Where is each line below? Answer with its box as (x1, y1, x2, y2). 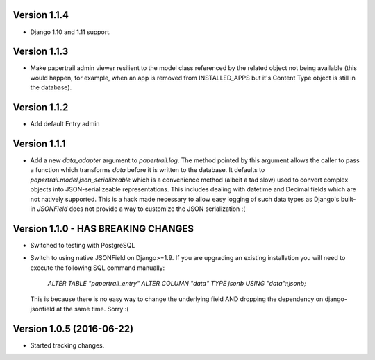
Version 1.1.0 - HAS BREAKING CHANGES (12, 223, 194, 234)
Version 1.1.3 (12, 46, 69, 58)
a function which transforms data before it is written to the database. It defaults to (30, 166, 265, 174)
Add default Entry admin (30, 120, 100, 128)
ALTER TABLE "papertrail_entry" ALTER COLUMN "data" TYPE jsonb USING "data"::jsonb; (47, 280, 307, 288)
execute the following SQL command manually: (30, 264, 165, 272)
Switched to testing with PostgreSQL (30, 241, 135, 249)
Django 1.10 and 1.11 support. (30, 28, 111, 36)
